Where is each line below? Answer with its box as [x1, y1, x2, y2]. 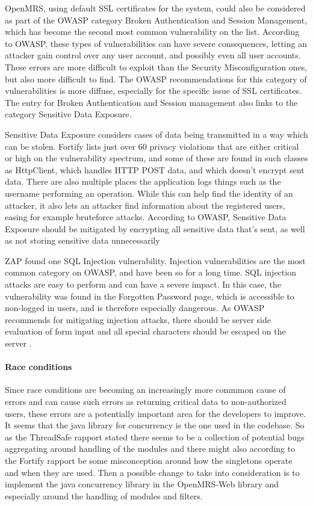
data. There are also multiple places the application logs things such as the [5, 175, 281, 188]
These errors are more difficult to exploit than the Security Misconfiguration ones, [5, 60, 308, 73]
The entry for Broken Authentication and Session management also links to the [5, 96, 298, 108]
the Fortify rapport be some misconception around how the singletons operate [5, 454, 293, 466]
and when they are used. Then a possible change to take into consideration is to [5, 466, 300, 478]
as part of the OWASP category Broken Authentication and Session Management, [5, 13, 308, 26]
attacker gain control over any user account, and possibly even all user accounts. [5, 49, 301, 61]
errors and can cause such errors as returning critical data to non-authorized [5, 395, 287, 408]
